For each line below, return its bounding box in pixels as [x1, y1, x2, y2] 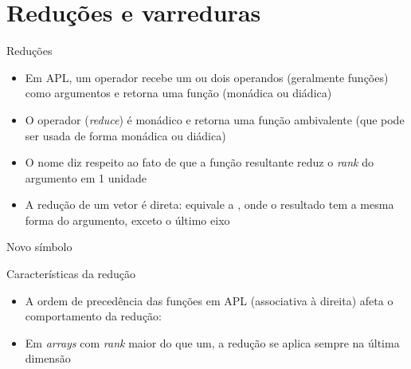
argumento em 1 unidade [25, 169, 147, 186]
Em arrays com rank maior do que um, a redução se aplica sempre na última [25, 334, 400, 351]
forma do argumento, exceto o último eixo [25, 211, 230, 228]
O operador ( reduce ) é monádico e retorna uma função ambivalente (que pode [25, 111, 405, 128]
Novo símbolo [6, 238, 72, 255]
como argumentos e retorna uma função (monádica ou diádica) [25, 84, 332, 101]
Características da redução [6, 265, 136, 282]
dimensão [25, 350, 71, 367]
